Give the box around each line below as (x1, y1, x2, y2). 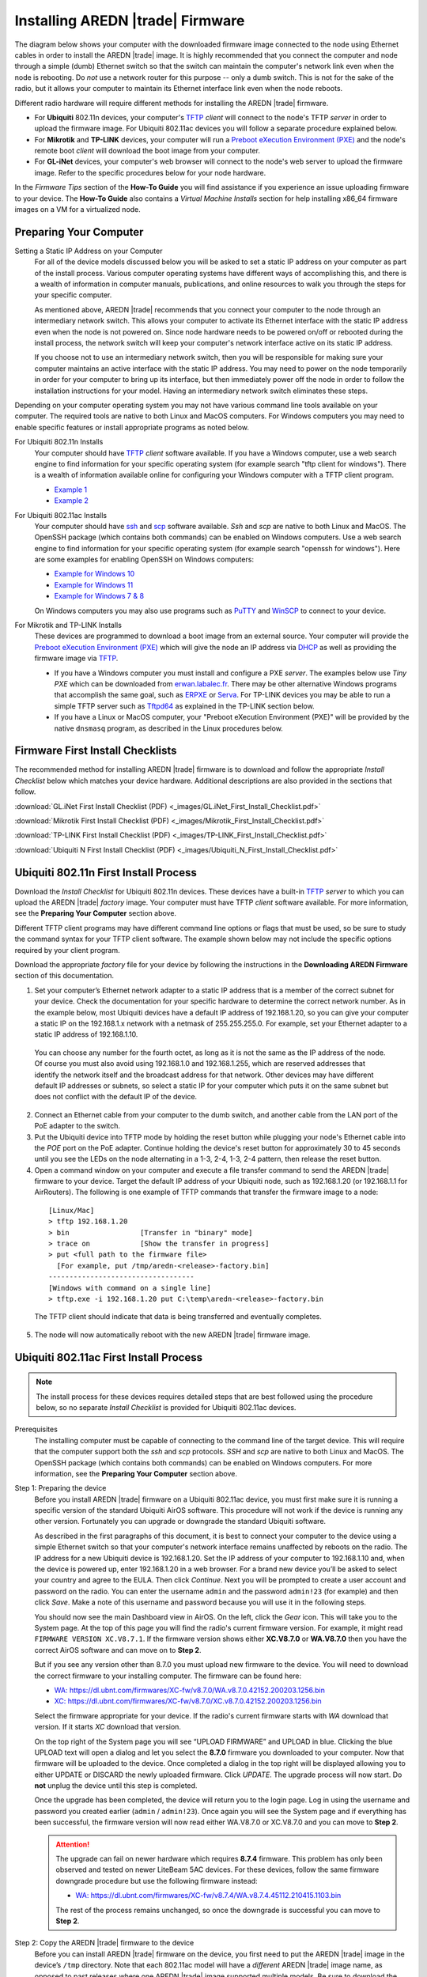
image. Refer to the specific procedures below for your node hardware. (34, 168, 266, 177)
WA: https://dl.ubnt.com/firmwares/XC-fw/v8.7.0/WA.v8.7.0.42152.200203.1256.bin (54, 1685, 326, 1695)
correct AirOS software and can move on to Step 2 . (34, 1645, 202, 1654)
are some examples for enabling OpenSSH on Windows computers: (34, 554, 255, 565)
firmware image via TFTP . (34, 653, 119, 663)
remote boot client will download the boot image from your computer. (34, 146, 261, 156)
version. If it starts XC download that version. (34, 1722, 182, 1732)
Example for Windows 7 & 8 (54, 592, 145, 601)
